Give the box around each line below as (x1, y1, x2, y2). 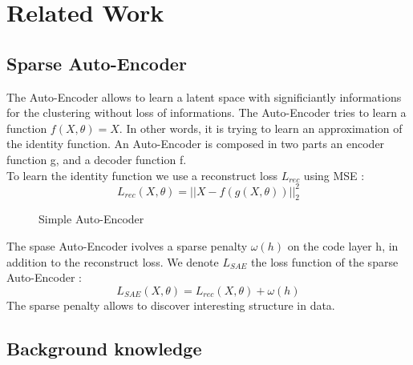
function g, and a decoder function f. (6, 150, 187, 167)
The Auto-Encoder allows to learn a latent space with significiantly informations (6, 88, 402, 105)
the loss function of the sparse (251, 253, 399, 270)
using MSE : (303, 166, 365, 183)
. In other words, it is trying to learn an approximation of (119, 119, 403, 136)
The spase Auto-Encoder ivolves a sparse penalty (6, 238, 248, 255)
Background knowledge (6, 335, 202, 360)
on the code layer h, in (287, 238, 399, 255)
